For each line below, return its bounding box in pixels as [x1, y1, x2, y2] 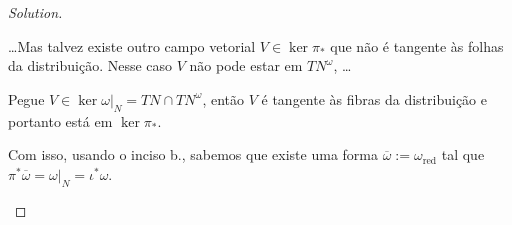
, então [202, 88, 245, 109]
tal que [441, 144, 485, 165]
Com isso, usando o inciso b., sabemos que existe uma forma [8, 144, 378, 165]
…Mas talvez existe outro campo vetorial [8, 35, 256, 56]
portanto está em [8, 110, 113, 131]
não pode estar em [189, 55, 303, 76]
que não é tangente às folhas [330, 35, 504, 56]
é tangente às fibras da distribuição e [261, 88, 487, 109]
